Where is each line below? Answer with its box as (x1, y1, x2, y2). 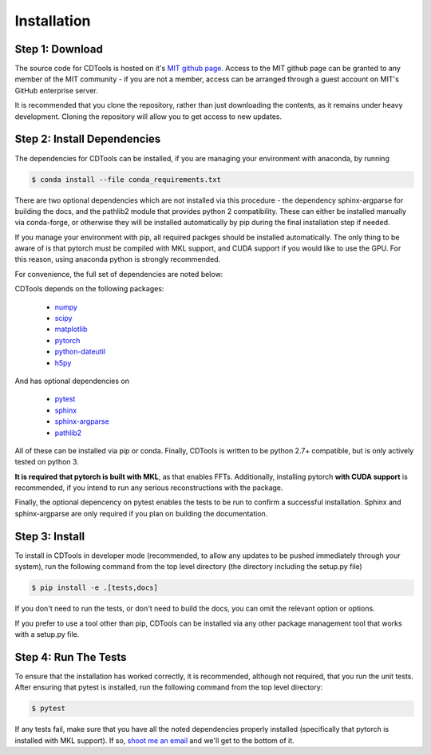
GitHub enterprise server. (14, 85, 99, 95)
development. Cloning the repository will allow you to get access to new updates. (14, 112, 283, 121)
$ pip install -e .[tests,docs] (31, 583, 159, 592)
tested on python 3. (14, 457, 79, 467)
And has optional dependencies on (14, 376, 129, 385)
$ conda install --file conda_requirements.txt (31, 175, 221, 184)
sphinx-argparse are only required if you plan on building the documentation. (14, 508, 268, 518)
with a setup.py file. (14, 629, 80, 638)
